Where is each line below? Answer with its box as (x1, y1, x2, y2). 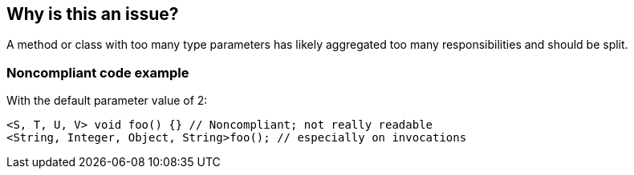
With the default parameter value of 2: (6, 93, 208, 108)
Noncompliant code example (6, 64, 189, 81)
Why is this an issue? (6, 4, 179, 24)
